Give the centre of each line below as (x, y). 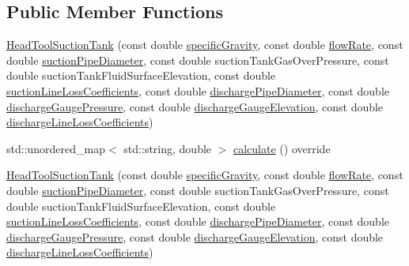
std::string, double (168, 148)
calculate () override (282, 148)
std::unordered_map (56, 148)
